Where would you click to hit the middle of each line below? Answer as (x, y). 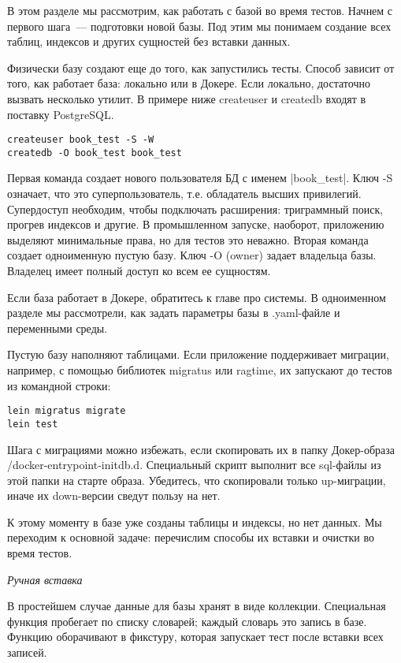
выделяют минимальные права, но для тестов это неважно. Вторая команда (188, 239)
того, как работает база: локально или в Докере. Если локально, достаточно (189, 83)
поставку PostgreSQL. (61, 114)
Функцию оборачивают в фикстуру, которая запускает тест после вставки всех (195, 637)
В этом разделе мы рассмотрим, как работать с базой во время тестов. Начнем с (200, 10)
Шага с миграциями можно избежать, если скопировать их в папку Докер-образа (201, 449)
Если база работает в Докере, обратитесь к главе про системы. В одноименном (197, 297)
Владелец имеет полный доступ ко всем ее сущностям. (139, 271)
